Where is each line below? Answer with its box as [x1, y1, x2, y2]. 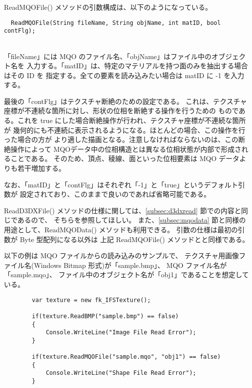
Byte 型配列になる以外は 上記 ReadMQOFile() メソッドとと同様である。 [20, 234, 250, 244]
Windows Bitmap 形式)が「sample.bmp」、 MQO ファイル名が [34, 260, 227, 270]
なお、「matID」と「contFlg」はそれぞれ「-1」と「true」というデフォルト [4, 179, 238, 189]
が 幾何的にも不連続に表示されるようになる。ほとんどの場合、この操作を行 [4, 124, 246, 135]
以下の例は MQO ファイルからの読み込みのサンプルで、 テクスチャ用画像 [4, 250, 239, 261]
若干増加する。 [17, 163, 65, 173]
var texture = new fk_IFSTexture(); [32, 296, 151, 304]
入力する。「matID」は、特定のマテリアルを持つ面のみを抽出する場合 [26, 61, 248, 71]
